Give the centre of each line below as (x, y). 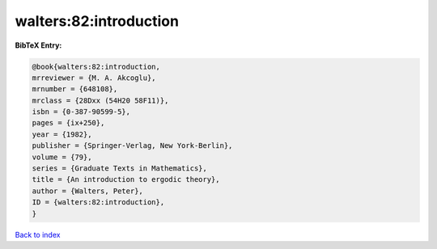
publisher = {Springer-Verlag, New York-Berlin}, (132, 146)
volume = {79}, (62, 157)
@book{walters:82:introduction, (96, 66)
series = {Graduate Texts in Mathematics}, (120, 169)
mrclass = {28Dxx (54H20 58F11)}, (100, 100)
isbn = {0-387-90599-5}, (81, 112)
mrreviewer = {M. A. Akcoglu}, (94, 78)
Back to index (38, 234)
